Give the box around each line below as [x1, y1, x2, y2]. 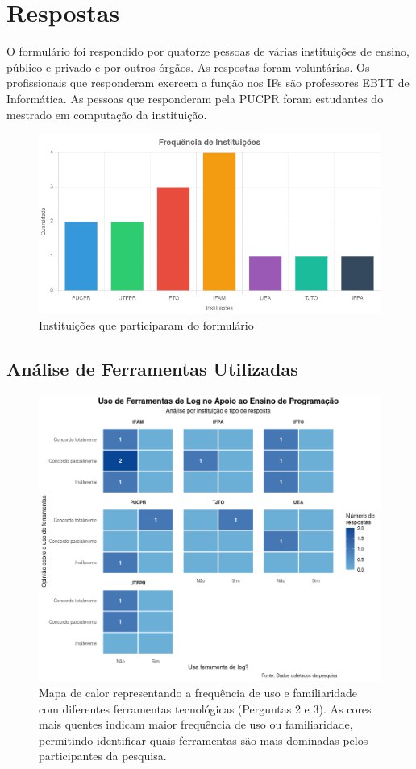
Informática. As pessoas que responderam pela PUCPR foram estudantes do [6, 89, 384, 106]
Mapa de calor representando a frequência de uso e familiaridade [39, 684, 358, 700]
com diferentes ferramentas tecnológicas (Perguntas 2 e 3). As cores [39, 700, 372, 717]
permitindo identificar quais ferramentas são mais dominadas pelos [39, 731, 368, 748]
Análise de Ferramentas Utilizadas [6, 355, 298, 380]
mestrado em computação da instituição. [6, 106, 207, 123]
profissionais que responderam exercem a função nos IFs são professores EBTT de [6, 74, 410, 91]
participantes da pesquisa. [39, 747, 167, 764]
